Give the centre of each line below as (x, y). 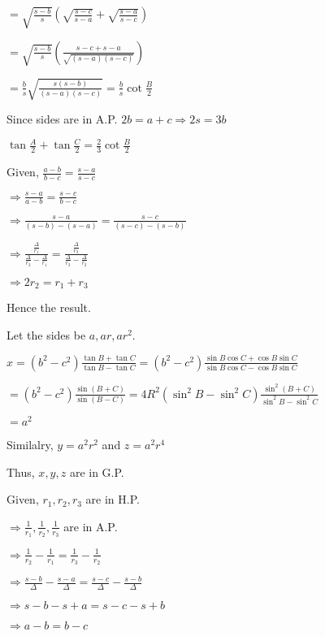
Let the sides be (46, 334)
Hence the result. (49, 307)
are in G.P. (97, 472)
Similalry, (30, 445)
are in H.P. (113, 499)
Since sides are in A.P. (62, 119)
